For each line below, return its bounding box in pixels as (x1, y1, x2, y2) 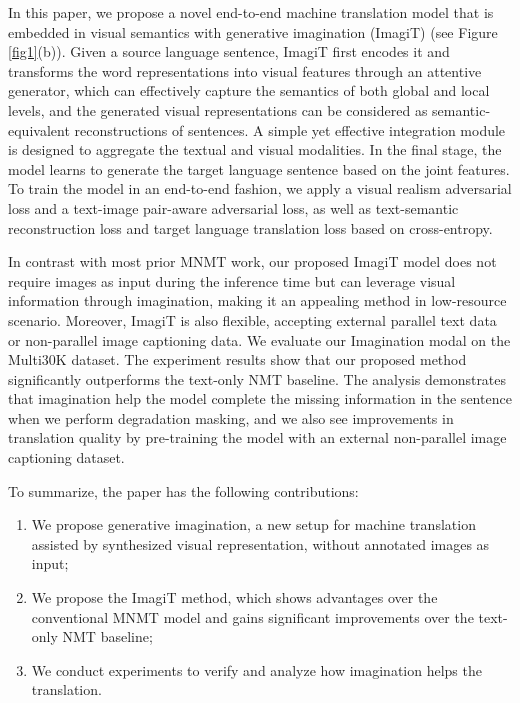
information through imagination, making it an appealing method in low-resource (8, 290, 507, 311)
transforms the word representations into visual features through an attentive (8, 60, 482, 81)
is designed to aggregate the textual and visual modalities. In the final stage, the (8, 139, 502, 160)
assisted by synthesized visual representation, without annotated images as (31, 533, 490, 554)
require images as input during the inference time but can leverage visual (8, 270, 456, 291)
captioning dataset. (8, 447, 125, 468)
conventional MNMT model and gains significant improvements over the (31, 606, 474, 627)
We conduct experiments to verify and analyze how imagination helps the (31, 659, 482, 680)
